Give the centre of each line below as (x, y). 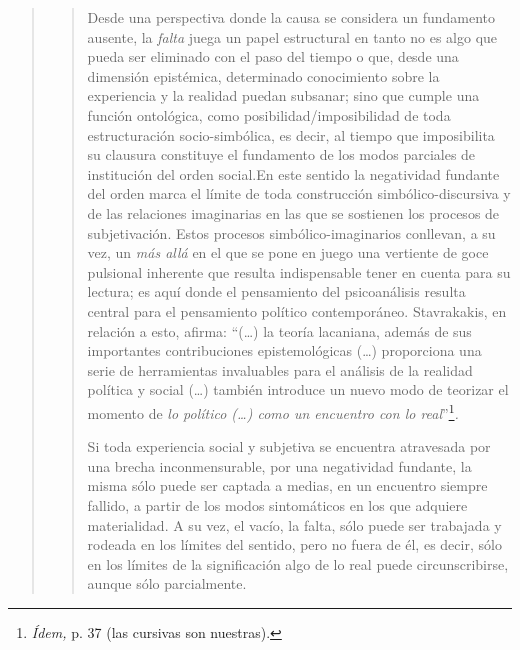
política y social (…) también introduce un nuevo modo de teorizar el (298, 389)
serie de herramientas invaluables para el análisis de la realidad (280, 369)
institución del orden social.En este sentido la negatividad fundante (293, 173)
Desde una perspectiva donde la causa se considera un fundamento (291, 17)
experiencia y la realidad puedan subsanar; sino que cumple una (283, 95)
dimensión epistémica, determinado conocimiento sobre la (263, 75)
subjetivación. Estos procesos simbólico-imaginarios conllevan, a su (291, 232)
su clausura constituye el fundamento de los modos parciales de (281, 154)
